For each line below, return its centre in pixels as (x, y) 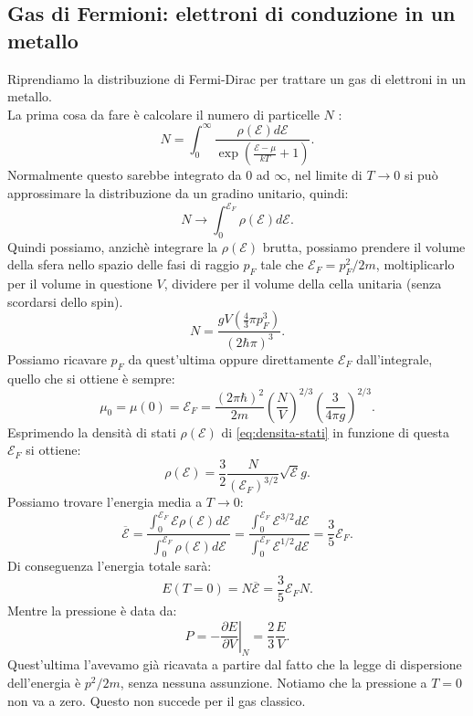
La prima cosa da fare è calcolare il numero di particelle (163, 114)
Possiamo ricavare (57, 358)
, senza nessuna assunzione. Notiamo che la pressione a (273, 682)
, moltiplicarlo (415, 264)
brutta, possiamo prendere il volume (364, 246)
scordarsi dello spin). (65, 301)
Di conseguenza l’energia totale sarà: (110, 566)
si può (421, 175)
